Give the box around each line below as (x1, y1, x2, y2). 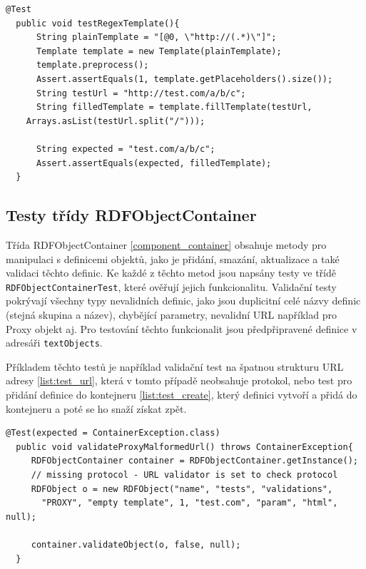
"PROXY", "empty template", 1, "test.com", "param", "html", (41, 498, 338, 508)
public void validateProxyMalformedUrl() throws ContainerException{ (16, 441, 353, 452)
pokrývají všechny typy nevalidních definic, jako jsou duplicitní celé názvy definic (6, 293, 361, 308)
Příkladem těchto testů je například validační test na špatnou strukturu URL (6, 359, 344, 374)
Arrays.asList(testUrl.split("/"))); (26, 116, 205, 126)
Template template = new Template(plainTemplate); (36, 46, 282, 56)
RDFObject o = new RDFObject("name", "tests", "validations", (31, 483, 333, 494)
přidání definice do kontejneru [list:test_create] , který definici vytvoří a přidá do (6, 386, 357, 401)
